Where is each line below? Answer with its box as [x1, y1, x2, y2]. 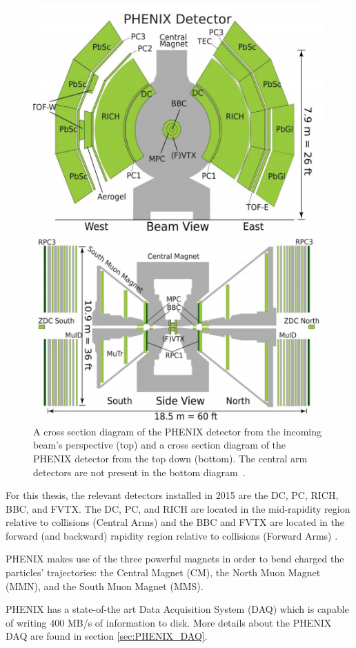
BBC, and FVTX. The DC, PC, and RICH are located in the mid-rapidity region [6, 501, 350, 516]
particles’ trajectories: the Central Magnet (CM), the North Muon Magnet [6, 565, 321, 580]
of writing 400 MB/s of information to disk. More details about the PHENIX [6, 615, 332, 629]
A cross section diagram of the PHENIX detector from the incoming [33, 424, 322, 438]
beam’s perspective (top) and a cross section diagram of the [33, 438, 286, 452]
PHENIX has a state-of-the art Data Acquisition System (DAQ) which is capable [6, 602, 349, 616]
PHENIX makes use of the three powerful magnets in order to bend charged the [6, 551, 344, 566]
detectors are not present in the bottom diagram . [33, 464, 246, 479]
